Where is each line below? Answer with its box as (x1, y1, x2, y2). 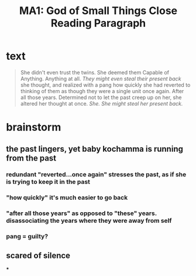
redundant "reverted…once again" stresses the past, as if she (6, 171, 187, 179)
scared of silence (6, 250, 71, 260)
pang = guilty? (6, 233, 49, 241)
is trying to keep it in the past (6, 178, 91, 186)
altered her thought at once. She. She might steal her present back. (20, 100, 183, 107)
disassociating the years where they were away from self (6, 217, 172, 225)
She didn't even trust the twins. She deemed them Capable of (20, 69, 170, 76)
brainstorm (6, 121, 61, 134)
